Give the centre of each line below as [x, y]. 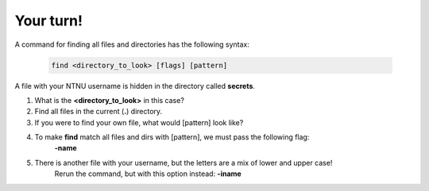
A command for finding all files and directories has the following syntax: [132, 44]
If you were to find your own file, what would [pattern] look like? [139, 122]
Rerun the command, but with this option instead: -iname [148, 174]
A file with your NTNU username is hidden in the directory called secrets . [135, 86]
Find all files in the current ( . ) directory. [99, 112]
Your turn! [49, 21]
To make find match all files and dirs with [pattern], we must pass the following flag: [172, 137]
